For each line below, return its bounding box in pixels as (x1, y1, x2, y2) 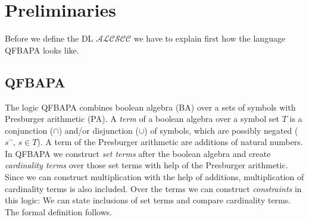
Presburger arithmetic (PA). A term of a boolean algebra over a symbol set (5, 112, 279, 125)
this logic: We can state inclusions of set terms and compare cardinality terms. (5, 194, 291, 206)
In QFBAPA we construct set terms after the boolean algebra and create (5, 147, 271, 159)
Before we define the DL (5, 32, 93, 45)
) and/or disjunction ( (58, 124, 139, 136)
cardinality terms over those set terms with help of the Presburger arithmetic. (5, 159, 288, 171)
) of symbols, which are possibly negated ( (144, 124, 298, 136)
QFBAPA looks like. (5, 43, 79, 56)
